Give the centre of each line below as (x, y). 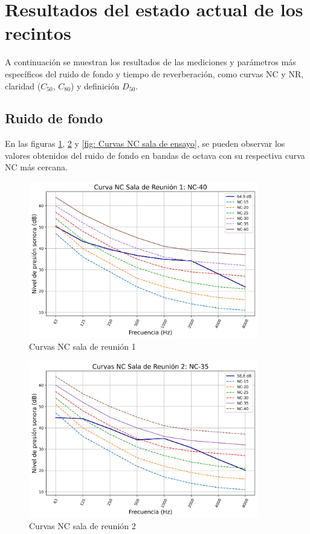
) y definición (95, 85)
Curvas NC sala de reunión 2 (82, 526)
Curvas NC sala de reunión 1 (82, 346)
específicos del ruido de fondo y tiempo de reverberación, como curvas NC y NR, (154, 73)
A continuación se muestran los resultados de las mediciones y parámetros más (150, 62)
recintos (38, 33)
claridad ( (23, 85)
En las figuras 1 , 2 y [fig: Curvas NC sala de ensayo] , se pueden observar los (145, 143)
